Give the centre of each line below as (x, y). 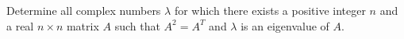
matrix (83, 25)
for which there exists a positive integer (270, 10)
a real (20, 25)
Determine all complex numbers (84, 10)
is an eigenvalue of (285, 25)
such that (137, 25)
